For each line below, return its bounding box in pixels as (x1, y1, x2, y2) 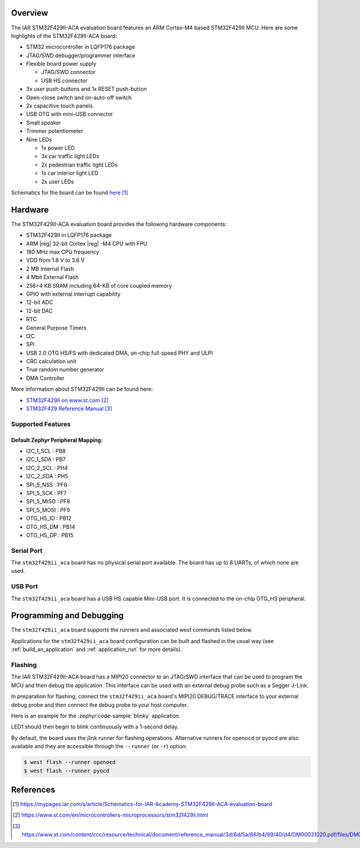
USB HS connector (41, 77, 88, 84)
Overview (11, 8, 49, 18)
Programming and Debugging (11, 611, 124, 621)
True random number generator (26, 366, 104, 373)
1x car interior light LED (41, 169, 98, 177)
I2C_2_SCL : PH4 (26, 464, 68, 471)
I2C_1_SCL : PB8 (26, 448, 66, 454)
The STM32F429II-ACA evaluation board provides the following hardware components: (11, 220, 227, 228)
